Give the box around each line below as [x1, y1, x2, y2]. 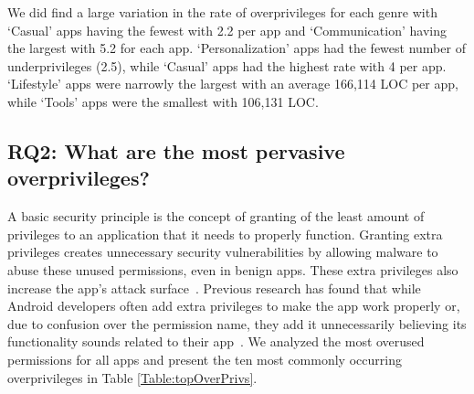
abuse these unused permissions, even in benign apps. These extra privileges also [7, 260, 458, 279]
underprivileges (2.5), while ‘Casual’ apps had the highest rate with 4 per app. [7, 56, 447, 75]
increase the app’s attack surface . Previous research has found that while [7, 278, 421, 297]
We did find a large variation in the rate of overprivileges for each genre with [7, 3, 437, 21]
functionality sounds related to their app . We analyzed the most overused [7, 332, 425, 351]
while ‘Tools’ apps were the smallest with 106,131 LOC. [7, 91, 319, 111]
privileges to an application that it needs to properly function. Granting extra [7, 224, 443, 243]
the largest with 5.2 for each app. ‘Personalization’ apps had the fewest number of [7, 38, 466, 58]
